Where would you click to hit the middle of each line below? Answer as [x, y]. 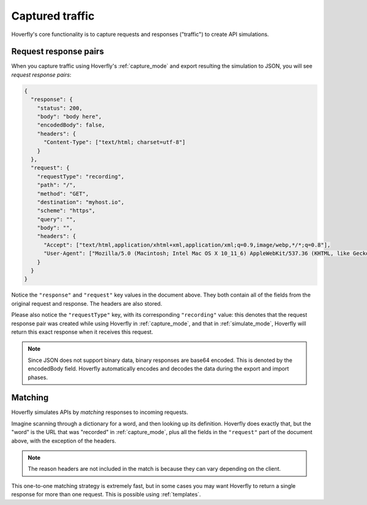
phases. [38, 377]
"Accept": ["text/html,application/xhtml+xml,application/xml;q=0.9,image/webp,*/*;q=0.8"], [187, 245]
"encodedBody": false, [71, 125]
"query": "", [57, 219]
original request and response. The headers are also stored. [87, 303]
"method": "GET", [63, 194]
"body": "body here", [69, 116]
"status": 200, [60, 108]
